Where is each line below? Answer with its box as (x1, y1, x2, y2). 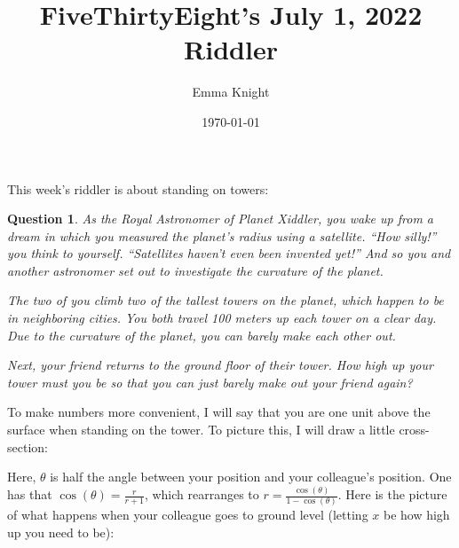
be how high (383, 505, 450, 524)
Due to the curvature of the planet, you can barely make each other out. (7, 325, 396, 344)
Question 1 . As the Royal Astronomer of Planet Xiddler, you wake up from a (7, 209, 434, 228)
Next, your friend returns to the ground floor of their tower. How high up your (7, 356, 433, 374)
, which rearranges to (144, 485, 259, 504)
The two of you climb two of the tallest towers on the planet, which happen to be (7, 291, 444, 309)
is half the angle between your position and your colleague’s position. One (50, 467, 452, 486)
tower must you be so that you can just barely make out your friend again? (7, 372, 413, 391)
